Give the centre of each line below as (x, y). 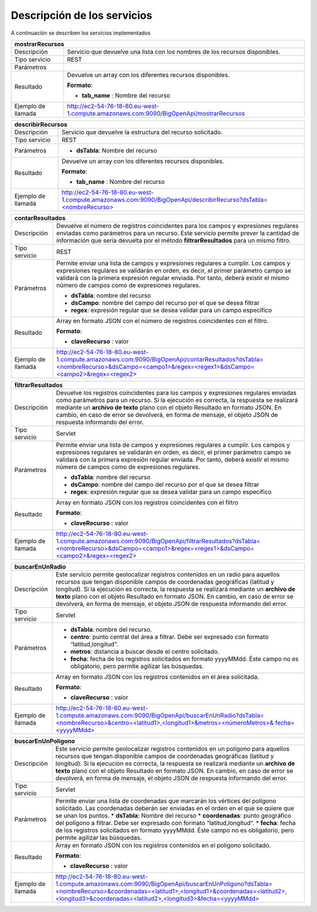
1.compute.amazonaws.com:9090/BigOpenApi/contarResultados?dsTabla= (160, 359)
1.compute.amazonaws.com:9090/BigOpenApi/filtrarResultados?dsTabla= (158, 541)
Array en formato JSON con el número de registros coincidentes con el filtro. (162, 321)
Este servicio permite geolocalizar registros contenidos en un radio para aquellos (168, 574)
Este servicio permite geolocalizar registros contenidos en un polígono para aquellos (173, 749)
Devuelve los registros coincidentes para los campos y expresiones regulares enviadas (176, 392)
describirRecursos (41, 124)
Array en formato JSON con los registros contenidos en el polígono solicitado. (163, 845)
